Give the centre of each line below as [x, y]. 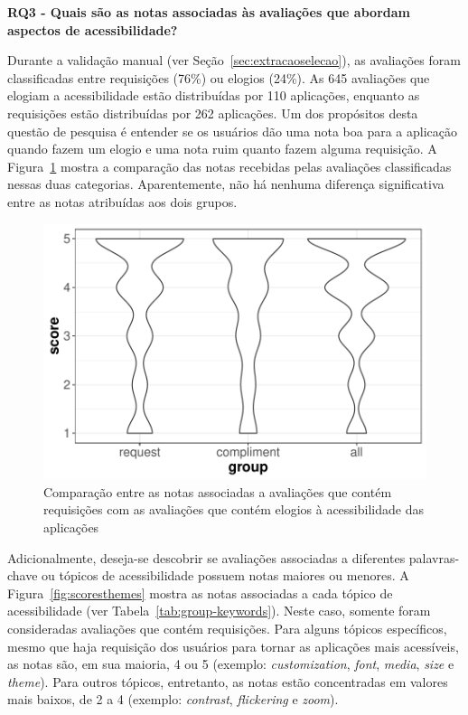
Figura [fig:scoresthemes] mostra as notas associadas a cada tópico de [200, 593]
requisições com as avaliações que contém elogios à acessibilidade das [234, 509]
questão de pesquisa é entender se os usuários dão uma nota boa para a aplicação [233, 131]
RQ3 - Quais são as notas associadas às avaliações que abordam [209, 12]
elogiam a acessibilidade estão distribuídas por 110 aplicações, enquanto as [214, 95]
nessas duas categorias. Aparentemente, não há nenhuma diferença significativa [226, 184]
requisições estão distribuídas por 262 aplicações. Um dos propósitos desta [213, 113]
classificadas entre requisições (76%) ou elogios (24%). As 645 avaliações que [219, 77]
